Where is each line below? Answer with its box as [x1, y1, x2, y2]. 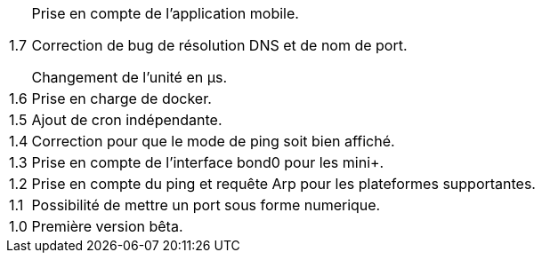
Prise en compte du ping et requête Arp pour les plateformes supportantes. [31, 175, 536, 193]
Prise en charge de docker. [31, 90, 212, 107]
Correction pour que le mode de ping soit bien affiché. [31, 132, 395, 150]
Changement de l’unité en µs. [31, 68, 228, 86]
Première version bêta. [31, 217, 183, 235]
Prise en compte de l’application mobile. [31, 4, 299, 22]
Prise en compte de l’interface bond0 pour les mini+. [31, 154, 384, 171]
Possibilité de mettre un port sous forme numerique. [31, 196, 381, 214]
